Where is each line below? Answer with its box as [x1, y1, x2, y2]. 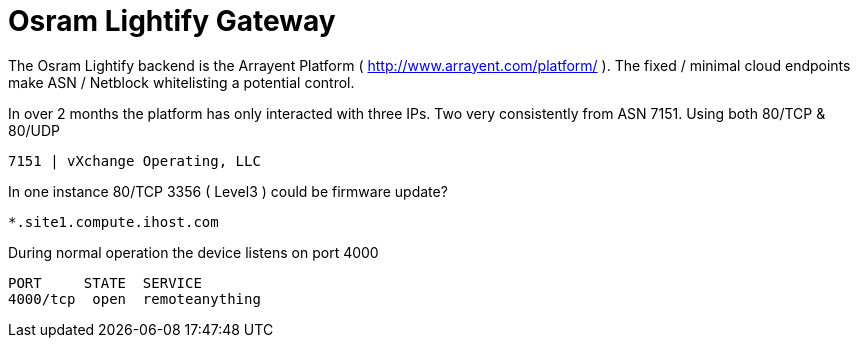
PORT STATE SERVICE [8, 274, 202, 291]
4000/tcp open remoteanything [8, 290, 261, 307]
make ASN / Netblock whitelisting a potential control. [8, 73, 355, 91]
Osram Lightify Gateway [8, 4, 336, 38]
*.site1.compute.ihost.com [8, 213, 219, 230]
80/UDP [8, 121, 61, 139]
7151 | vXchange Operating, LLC [8, 152, 261, 169]
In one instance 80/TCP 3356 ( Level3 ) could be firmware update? [8, 182, 448, 200]
